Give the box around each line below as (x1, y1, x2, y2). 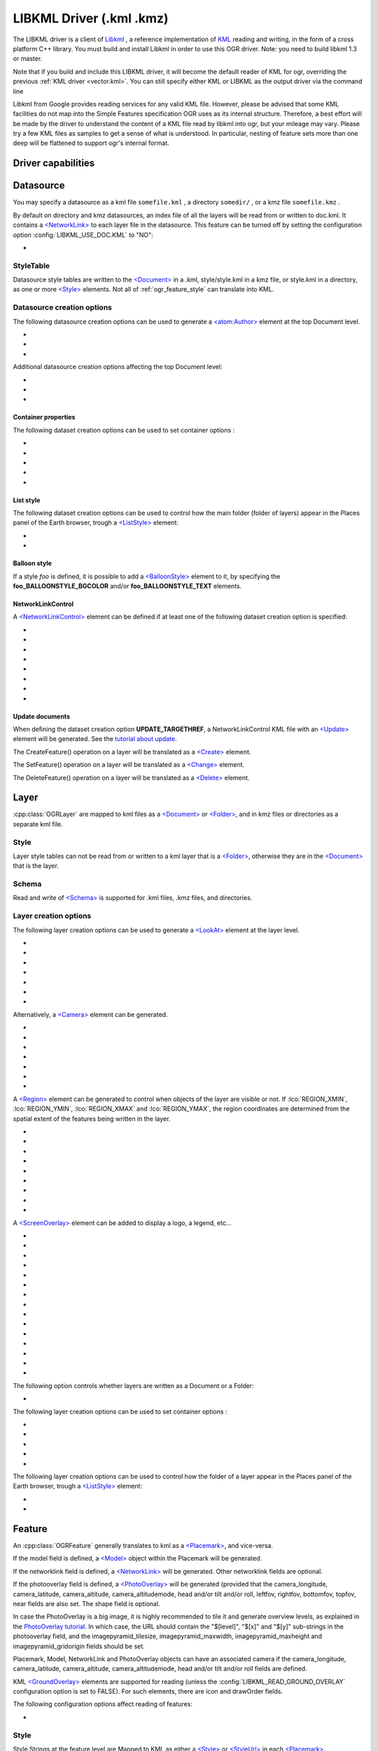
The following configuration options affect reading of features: (13, 1700, 192, 1708)
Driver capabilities (13, 158, 95, 169)
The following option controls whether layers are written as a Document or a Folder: (13, 1381, 255, 1390)
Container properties (13, 413, 76, 422)
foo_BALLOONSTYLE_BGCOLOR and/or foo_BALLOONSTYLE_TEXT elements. (13, 582, 242, 590)
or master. (13, 55, 43, 63)
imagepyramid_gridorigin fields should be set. (13, 1642, 145, 1650)
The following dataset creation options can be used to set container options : (13, 426, 235, 434)
